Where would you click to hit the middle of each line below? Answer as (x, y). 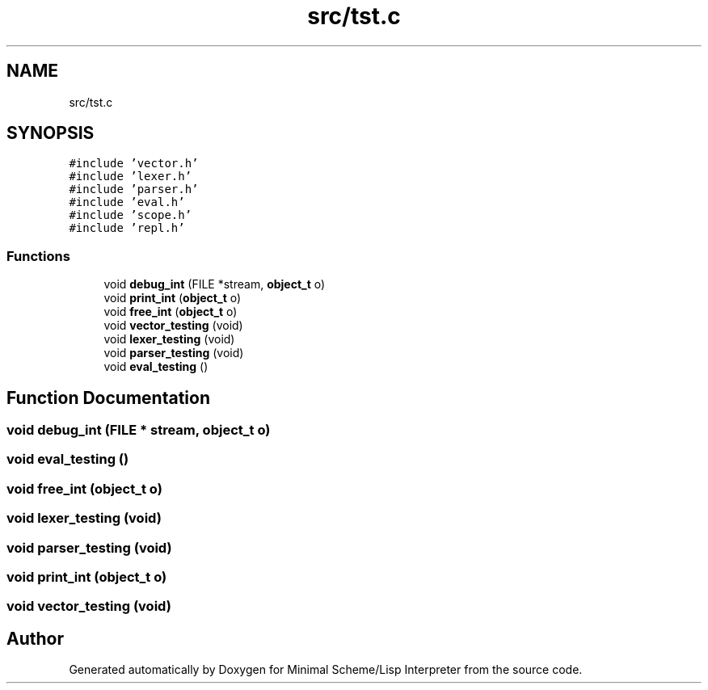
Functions (38, 256)
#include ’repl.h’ (127, 228)
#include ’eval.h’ (127, 202)
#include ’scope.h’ (131, 215)
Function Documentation (108, 398)
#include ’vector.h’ (134, 164)
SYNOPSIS (51, 133)
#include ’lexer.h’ (131, 177)
